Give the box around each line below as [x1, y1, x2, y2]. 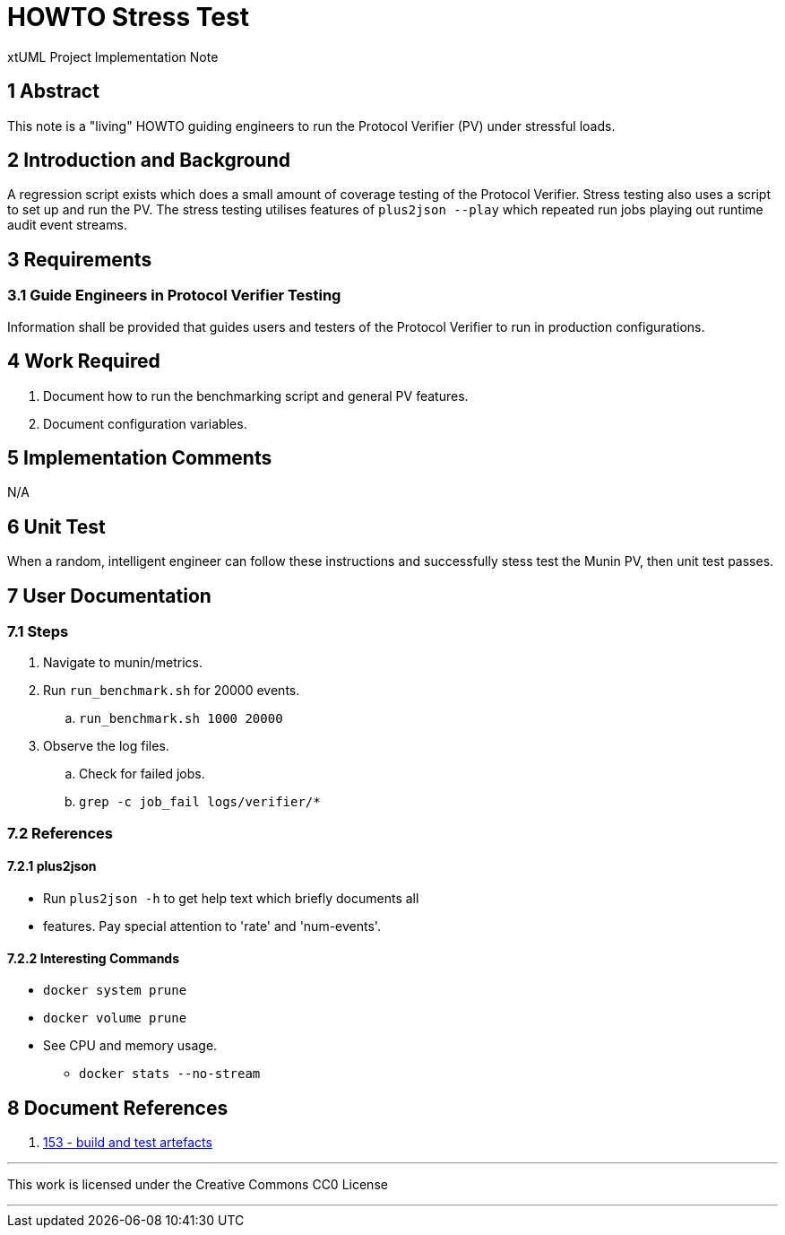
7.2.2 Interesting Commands [7, 950, 180, 966]
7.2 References [7, 823, 114, 842]
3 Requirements [7, 248, 152, 271]
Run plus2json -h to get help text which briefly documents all [43, 891, 419, 906]
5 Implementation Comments [7, 446, 272, 469]
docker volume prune [43, 1011, 187, 1026]
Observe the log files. [43, 738, 169, 754]
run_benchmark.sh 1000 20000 [79, 711, 283, 726]
